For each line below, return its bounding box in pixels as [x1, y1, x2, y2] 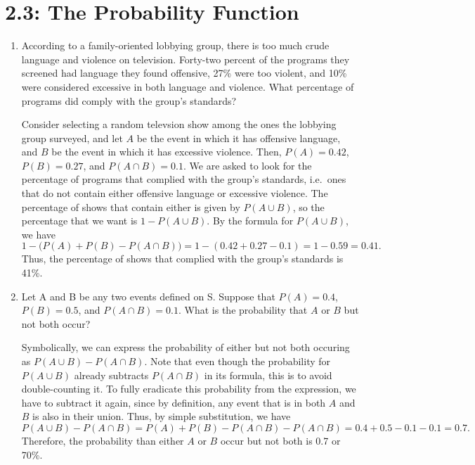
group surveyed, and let [21, 130, 123, 145]
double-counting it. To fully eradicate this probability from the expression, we [21, 381, 356, 396]
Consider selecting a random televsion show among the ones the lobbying [21, 117, 337, 132]
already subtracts [74, 367, 149, 382]
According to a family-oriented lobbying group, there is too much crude [21, 38, 330, 53]
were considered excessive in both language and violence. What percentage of [21, 79, 354, 94]
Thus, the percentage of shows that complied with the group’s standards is [21, 251, 344, 266]
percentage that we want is [21, 213, 138, 228]
